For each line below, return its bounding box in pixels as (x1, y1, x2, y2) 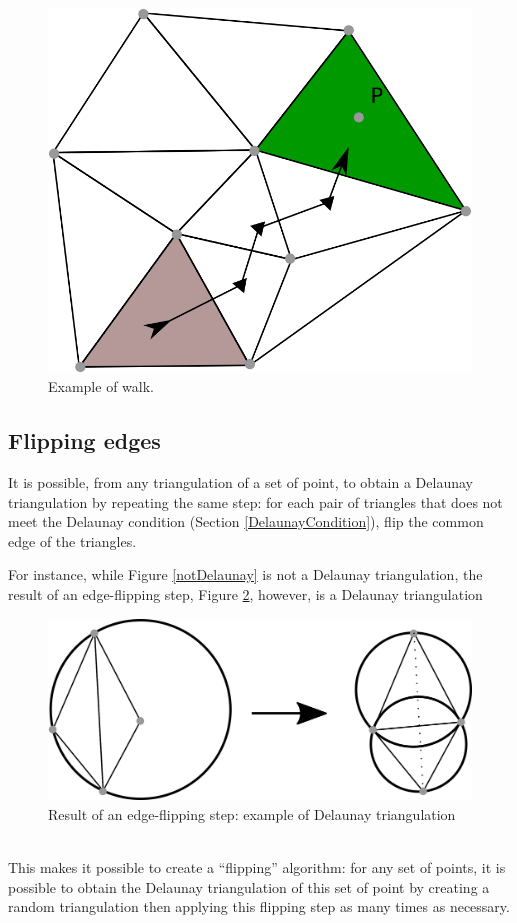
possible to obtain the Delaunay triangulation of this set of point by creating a (8, 876, 490, 897)
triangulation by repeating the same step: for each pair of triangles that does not (8, 491, 503, 512)
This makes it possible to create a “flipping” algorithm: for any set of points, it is (8, 857, 506, 878)
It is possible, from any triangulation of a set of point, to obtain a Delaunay (8, 472, 473, 493)
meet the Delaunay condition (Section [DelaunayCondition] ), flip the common (8, 511, 484, 532)
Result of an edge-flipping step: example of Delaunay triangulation (48, 803, 456, 824)
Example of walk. (48, 376, 154, 397)
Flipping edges (8, 425, 161, 456)
